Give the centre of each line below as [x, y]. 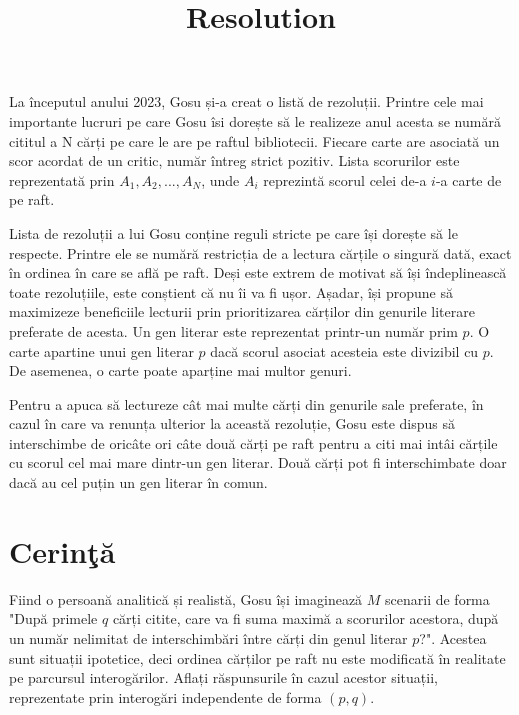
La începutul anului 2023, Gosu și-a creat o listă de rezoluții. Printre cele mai [246, 101]
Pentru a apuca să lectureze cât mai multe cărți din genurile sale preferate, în [246, 403]
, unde [220, 179]
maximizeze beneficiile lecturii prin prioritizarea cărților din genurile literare [242, 311]
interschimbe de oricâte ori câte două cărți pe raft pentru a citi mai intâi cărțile [253, 442]
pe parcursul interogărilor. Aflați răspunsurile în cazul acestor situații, [223, 677]
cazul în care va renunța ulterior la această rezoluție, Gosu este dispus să [232, 423]
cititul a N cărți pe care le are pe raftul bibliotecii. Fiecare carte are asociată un [254, 140]
